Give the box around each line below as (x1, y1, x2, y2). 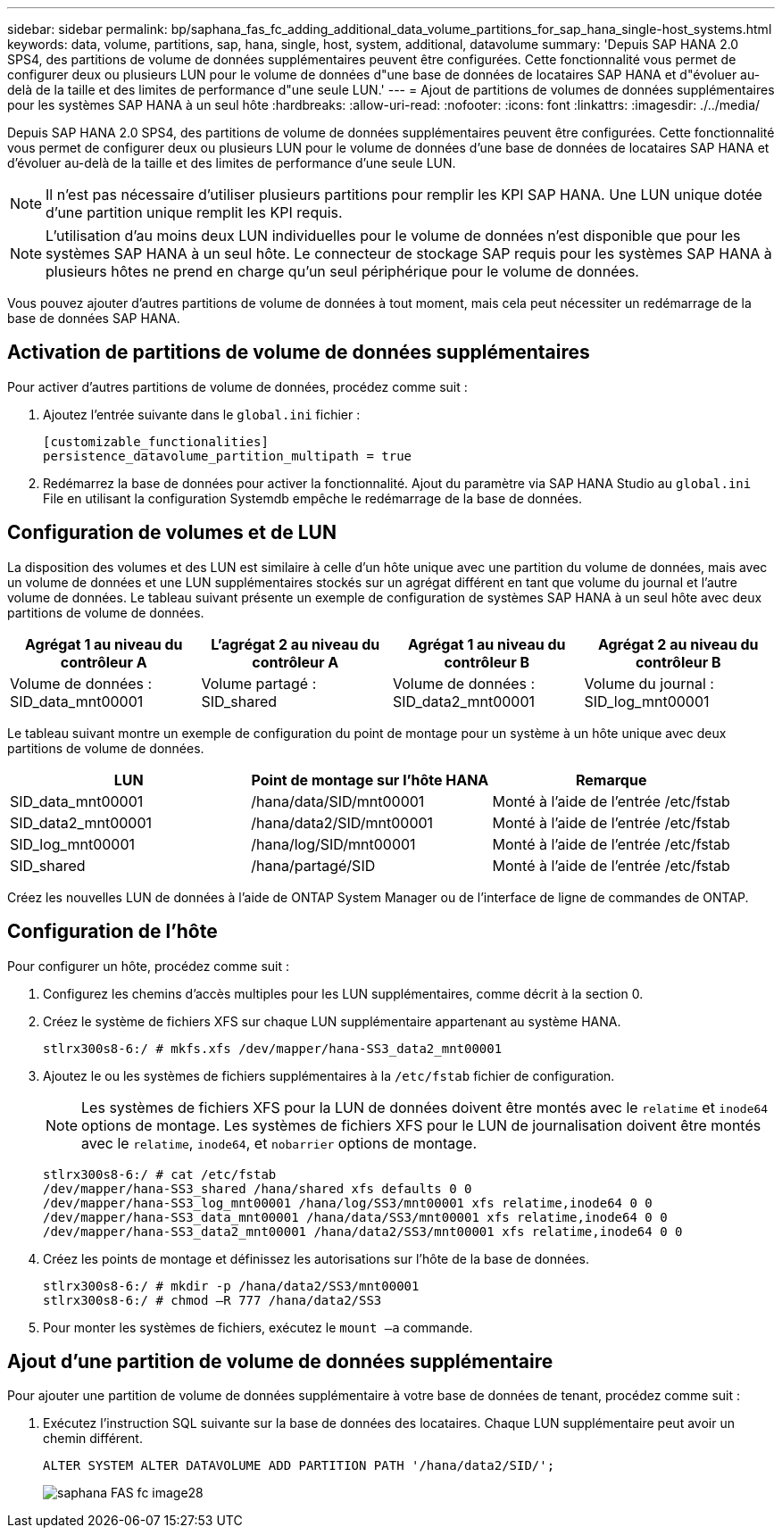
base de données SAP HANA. (7, 311, 180, 326)
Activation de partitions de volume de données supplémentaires (7, 341, 590, 364)
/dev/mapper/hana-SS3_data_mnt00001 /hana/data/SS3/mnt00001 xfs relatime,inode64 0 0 (43, 1209, 668, 1224)
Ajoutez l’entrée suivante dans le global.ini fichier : (43, 406, 361, 422)
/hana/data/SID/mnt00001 (251, 792, 425, 810)
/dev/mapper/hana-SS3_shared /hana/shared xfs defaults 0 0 (43, 1181, 472, 1196)
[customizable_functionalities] (43, 434, 269, 449)
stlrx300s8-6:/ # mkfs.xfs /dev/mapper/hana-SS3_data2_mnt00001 (43, 1041, 503, 1056)
